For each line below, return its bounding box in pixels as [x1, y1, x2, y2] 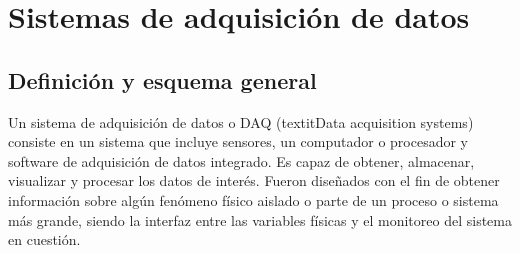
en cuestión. [8, 229, 81, 250]
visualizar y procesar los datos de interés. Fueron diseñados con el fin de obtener [8, 170, 500, 191]
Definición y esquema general [8, 64, 317, 95]
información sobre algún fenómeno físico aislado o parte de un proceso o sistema [8, 189, 499, 210]
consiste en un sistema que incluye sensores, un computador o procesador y [8, 131, 469, 152]
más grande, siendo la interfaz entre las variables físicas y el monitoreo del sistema [8, 209, 512, 230]
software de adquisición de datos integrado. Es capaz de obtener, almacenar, [8, 150, 475, 171]
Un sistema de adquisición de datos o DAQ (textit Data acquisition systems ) [8, 111, 474, 132]
